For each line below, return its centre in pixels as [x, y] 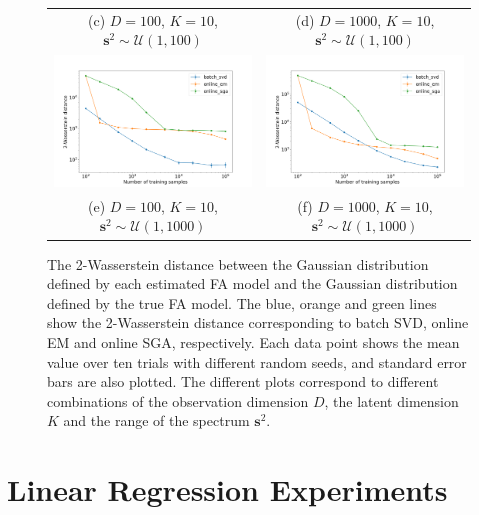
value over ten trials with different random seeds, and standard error [257, 361]
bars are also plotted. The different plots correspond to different [243, 381]
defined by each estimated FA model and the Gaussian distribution [252, 283]
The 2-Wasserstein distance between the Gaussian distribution [238, 263]
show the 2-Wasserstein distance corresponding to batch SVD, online [258, 322]
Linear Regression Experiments [227, 489]
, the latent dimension [391, 400]
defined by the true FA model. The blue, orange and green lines [242, 302]
